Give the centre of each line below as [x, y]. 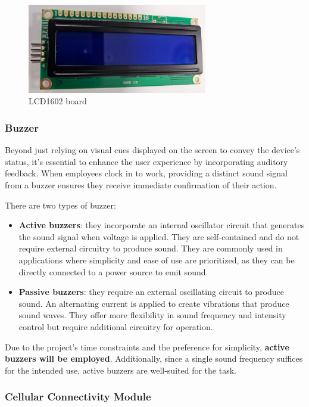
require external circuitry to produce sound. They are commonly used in [151, 248]
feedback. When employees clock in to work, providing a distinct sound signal [146, 173]
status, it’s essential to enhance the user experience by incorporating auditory [146, 161]
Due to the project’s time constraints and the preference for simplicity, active [147, 347]
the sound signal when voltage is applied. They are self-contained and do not [159, 236]
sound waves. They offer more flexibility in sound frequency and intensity [152, 315]
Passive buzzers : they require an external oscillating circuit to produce [152, 292]
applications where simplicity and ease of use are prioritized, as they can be [157, 260]
